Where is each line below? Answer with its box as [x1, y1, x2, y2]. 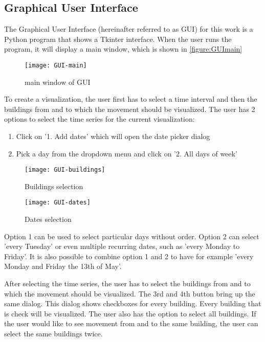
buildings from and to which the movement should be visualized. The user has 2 [4, 103, 255, 114]
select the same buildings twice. [4, 328, 103, 339]
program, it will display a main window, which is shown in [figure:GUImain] [4, 43, 242, 54]
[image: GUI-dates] [25, 199, 91, 207]
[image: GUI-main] [25, 61, 87, 69]
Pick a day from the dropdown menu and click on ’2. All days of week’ [16, 148, 237, 158]
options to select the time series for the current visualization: [4, 113, 195, 124]
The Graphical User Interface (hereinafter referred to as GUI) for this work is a [4, 24, 253, 34]
